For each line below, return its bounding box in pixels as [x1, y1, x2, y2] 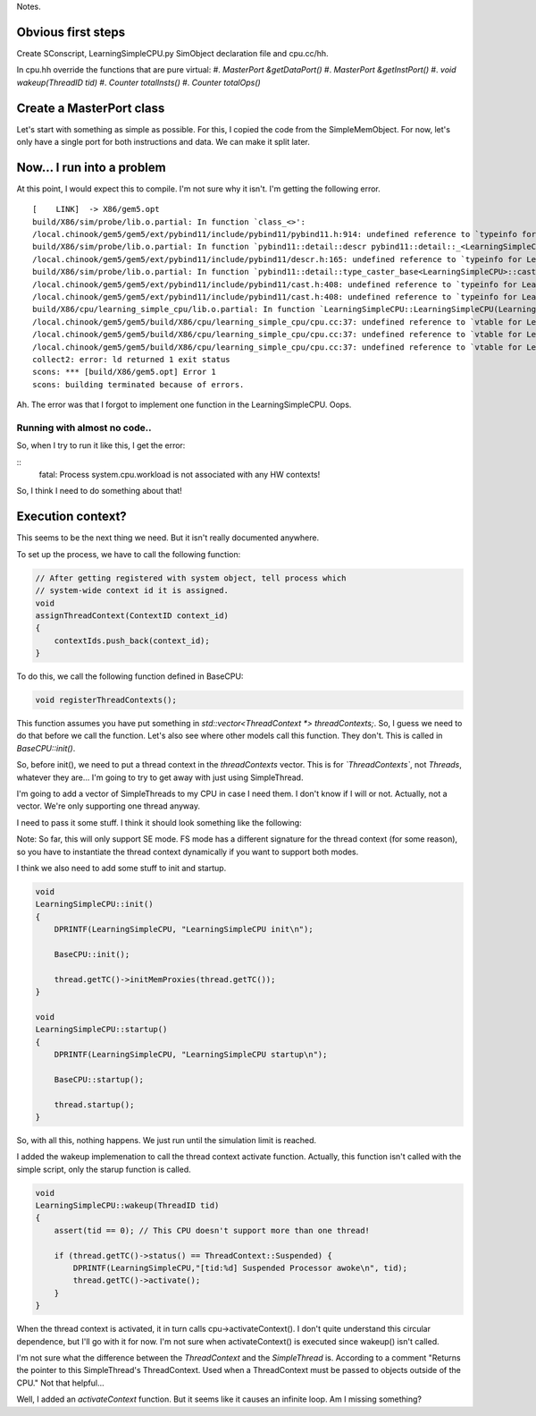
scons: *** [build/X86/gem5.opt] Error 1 [32, 367, 216, 377]
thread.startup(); [54, 1099, 135, 1109]
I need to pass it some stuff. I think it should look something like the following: [16, 817, 303, 827]
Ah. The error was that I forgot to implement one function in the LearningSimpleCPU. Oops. [16, 399, 352, 411]
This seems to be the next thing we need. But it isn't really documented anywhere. [16, 532, 320, 543]
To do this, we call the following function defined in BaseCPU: [16, 671, 244, 682]
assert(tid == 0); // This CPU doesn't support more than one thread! [54, 1225, 371, 1235]
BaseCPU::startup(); [54, 1074, 145, 1084]
